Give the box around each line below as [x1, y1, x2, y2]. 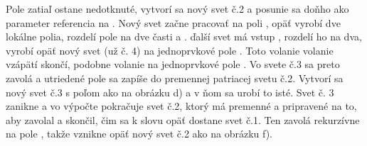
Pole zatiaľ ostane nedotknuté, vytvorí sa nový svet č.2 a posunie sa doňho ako [6, 1, 349, 16]
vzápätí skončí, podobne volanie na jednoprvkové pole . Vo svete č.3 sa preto [6, 57, 340, 72]
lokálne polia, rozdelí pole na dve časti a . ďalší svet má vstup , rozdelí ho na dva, [6, 29, 362, 44]
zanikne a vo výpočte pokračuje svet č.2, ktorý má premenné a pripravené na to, [6, 99, 357, 113]
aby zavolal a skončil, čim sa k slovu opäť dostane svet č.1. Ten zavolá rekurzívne [6, 112, 360, 127]
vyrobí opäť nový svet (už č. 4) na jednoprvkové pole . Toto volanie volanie [6, 43, 334, 57]
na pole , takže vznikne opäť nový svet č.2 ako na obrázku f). [6, 126, 273, 141]
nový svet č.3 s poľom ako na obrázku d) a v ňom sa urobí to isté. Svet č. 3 [6, 84, 334, 99]
